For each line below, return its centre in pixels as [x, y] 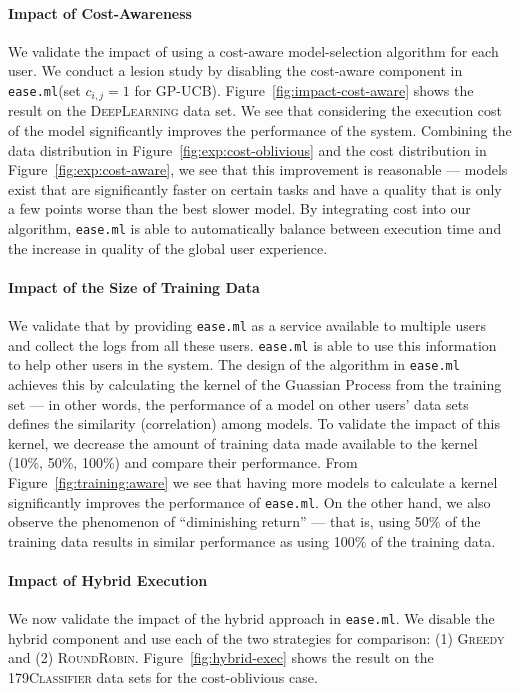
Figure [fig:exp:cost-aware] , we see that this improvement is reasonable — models [258, 169]
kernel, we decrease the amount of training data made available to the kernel [243, 442]
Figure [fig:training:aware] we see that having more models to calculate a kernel [253, 481]
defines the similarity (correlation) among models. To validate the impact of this [254, 423]
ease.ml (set [44, 89]
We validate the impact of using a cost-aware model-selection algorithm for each [253, 50]
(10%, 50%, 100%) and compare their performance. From [183, 462]
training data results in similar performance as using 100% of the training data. [252, 540]
